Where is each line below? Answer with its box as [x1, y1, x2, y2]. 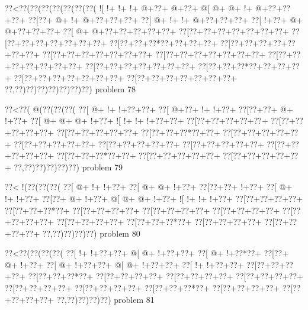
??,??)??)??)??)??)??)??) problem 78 [5, 83, 136, 95]
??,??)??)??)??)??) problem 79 [14, 160, 123, 173]
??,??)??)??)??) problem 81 [56, 293, 155, 305]
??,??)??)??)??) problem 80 [42, 227, 140, 239]
